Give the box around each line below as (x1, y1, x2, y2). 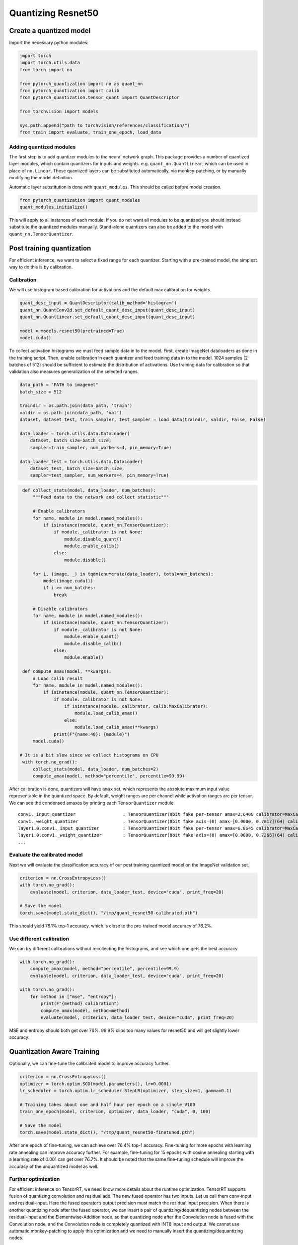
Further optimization (9, 1176, 60, 1183)
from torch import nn (19, 67, 73, 72)
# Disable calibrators (32, 606, 88, 612)
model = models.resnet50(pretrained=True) (19, 328, 125, 334)
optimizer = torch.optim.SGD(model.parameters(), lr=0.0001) (19, 1081, 172, 1087)
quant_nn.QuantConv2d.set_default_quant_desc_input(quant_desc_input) (19, 307, 196, 313)
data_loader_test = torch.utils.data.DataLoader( (19, 459, 143, 464)
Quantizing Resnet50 (9, 7, 99, 18)
